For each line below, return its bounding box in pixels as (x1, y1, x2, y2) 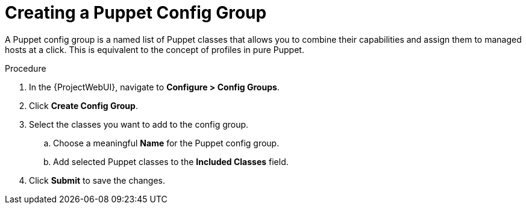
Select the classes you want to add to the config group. (29, 119, 249, 129)
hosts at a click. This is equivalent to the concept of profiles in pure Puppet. (5, 44, 304, 55)
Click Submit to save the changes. (29, 175, 166, 186)
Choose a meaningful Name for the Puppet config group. (53, 137, 280, 148)
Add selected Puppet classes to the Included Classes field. (53, 156, 289, 167)
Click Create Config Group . (29, 100, 138, 111)
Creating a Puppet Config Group (5, 2, 267, 23)
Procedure (5, 63, 46, 73)
